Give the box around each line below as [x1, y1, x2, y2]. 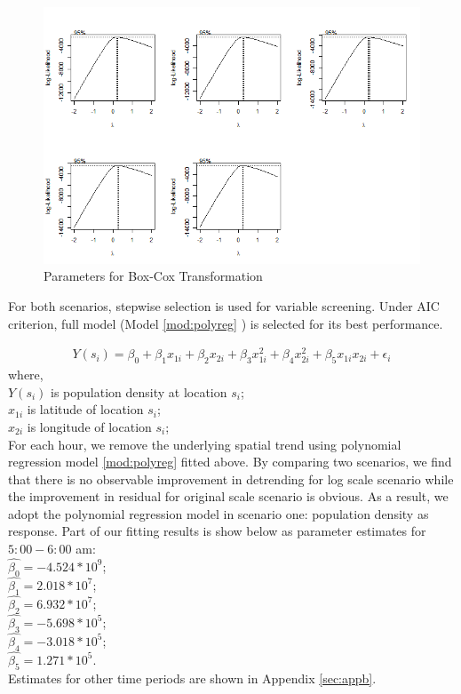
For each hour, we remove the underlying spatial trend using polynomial [8, 435, 401, 453]
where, [8, 365, 44, 384]
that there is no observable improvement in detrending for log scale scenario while [8, 469, 454, 488]
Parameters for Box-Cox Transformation [44, 267, 263, 285]
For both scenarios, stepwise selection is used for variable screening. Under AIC [8, 297, 440, 315]
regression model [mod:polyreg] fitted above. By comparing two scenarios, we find [8, 452, 452, 471]
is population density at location [51, 382, 227, 401]
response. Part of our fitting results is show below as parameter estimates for [8, 522, 426, 540]
